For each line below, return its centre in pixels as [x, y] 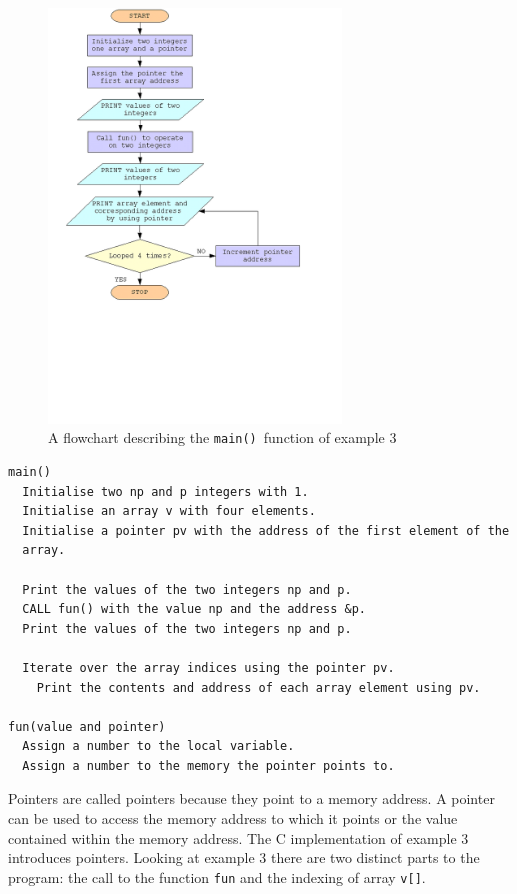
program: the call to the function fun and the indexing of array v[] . [217, 876]
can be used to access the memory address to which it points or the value [233, 818]
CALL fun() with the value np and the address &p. [194, 609]
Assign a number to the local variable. [158, 746]
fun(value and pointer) [87, 726]
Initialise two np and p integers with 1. [165, 491]
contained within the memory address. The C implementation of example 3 [238, 837]
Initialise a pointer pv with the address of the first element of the [266, 530]
